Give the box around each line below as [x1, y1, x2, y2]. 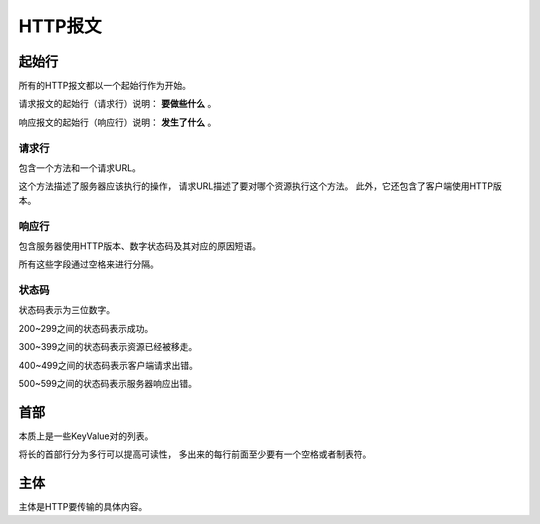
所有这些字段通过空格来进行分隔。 [18, 258, 159, 270]
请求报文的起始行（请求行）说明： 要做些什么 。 [18, 98, 217, 110]
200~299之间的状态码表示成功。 [18, 322, 154, 334]
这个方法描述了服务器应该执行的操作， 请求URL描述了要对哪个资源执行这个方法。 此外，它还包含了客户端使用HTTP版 [18, 180, 502, 192]
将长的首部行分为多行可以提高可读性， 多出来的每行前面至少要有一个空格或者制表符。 [18, 448, 372, 460]
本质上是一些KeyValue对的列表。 [18, 430, 154, 442]
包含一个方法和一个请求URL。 [18, 161, 142, 174]
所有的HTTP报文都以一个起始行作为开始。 [18, 80, 192, 92]
